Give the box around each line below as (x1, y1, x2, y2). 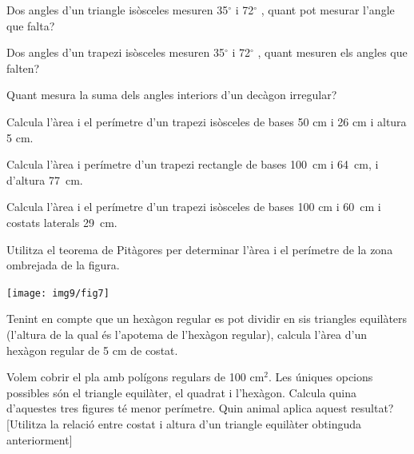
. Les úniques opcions (268, 368, 373, 385)
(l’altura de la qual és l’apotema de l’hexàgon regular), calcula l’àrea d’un (6, 325, 367, 342)
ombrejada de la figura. (6, 257, 120, 273)
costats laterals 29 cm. (6, 213, 117, 230)
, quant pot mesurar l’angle (261, 2, 395, 18)
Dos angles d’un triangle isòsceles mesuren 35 (6, 2, 229, 18)
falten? (6, 59, 40, 76)
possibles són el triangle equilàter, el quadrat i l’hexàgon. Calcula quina (6, 384, 356, 400)
